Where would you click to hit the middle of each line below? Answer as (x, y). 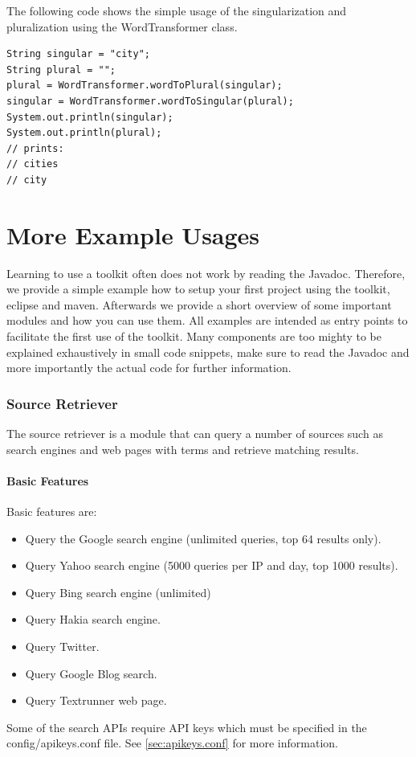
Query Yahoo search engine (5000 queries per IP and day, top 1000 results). (212, 565)
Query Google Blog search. (91, 673)
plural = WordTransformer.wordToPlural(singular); (145, 86)
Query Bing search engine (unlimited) (118, 592)
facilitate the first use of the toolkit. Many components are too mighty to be (194, 336)
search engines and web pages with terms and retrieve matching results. (183, 449)
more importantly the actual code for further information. (149, 368)
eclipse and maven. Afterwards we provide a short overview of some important (199, 304)
